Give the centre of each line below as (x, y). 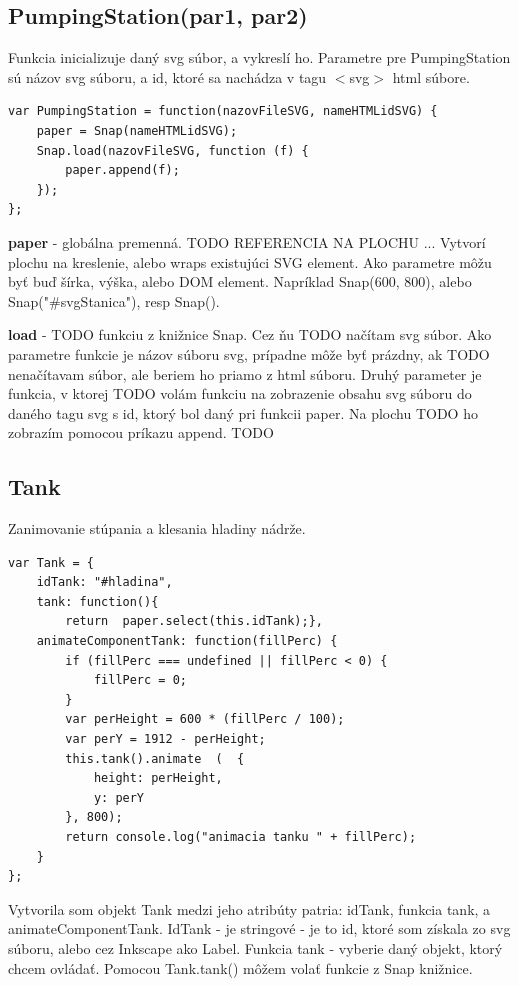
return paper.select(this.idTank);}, (194, 621)
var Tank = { (51, 562)
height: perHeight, (158, 778)
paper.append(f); (122, 170)
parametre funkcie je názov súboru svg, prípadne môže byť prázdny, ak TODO (249, 353)
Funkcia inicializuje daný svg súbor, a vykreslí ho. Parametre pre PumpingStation (259, 57)
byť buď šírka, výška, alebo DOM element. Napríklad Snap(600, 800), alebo (240, 281)
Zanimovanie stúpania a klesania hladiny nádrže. (157, 528)
